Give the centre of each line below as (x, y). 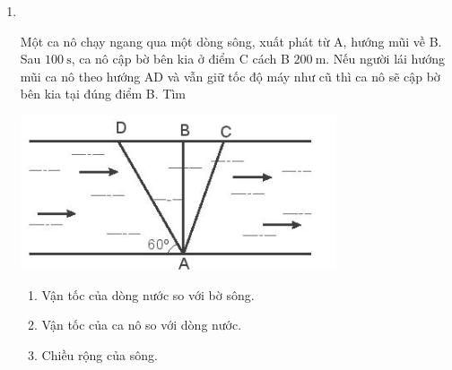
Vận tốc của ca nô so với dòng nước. (142, 325)
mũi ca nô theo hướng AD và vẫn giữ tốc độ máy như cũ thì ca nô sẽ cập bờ (230, 76)
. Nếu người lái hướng (385, 59)
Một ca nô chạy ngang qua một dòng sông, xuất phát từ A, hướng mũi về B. (231, 41)
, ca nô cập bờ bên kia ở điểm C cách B (180, 59)
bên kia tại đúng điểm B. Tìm (103, 94)
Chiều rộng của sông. (100, 354)
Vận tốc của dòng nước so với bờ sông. (148, 294)
